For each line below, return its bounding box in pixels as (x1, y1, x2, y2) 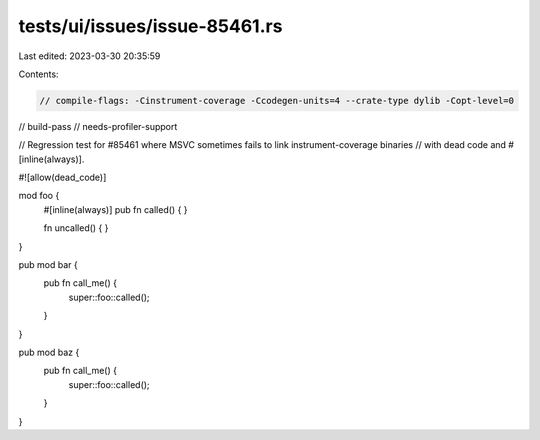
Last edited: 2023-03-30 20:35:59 (18, 50, 161, 62)
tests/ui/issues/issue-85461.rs (18, 15, 283, 37)
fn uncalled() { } (43, 222, 109, 234)
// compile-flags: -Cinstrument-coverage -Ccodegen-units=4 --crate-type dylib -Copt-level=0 (39, 95, 515, 106)
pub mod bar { (18, 259, 79, 271)
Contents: (18, 68, 59, 80)
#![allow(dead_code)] (18, 171, 107, 184)
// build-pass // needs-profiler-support (18, 120, 178, 132)
